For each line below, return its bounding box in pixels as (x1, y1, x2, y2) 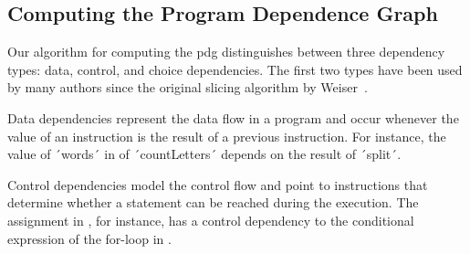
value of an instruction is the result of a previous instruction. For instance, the (7, 126, 446, 145)
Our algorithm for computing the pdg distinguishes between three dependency (7, 42, 445, 61)
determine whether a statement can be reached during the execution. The (7, 193, 419, 212)
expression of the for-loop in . (7, 228, 172, 248)
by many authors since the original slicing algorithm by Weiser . (7, 78, 368, 97)
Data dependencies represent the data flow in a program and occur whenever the (7, 108, 459, 127)
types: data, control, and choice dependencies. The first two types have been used (7, 59, 463, 79)
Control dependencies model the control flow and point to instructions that (7, 175, 428, 194)
